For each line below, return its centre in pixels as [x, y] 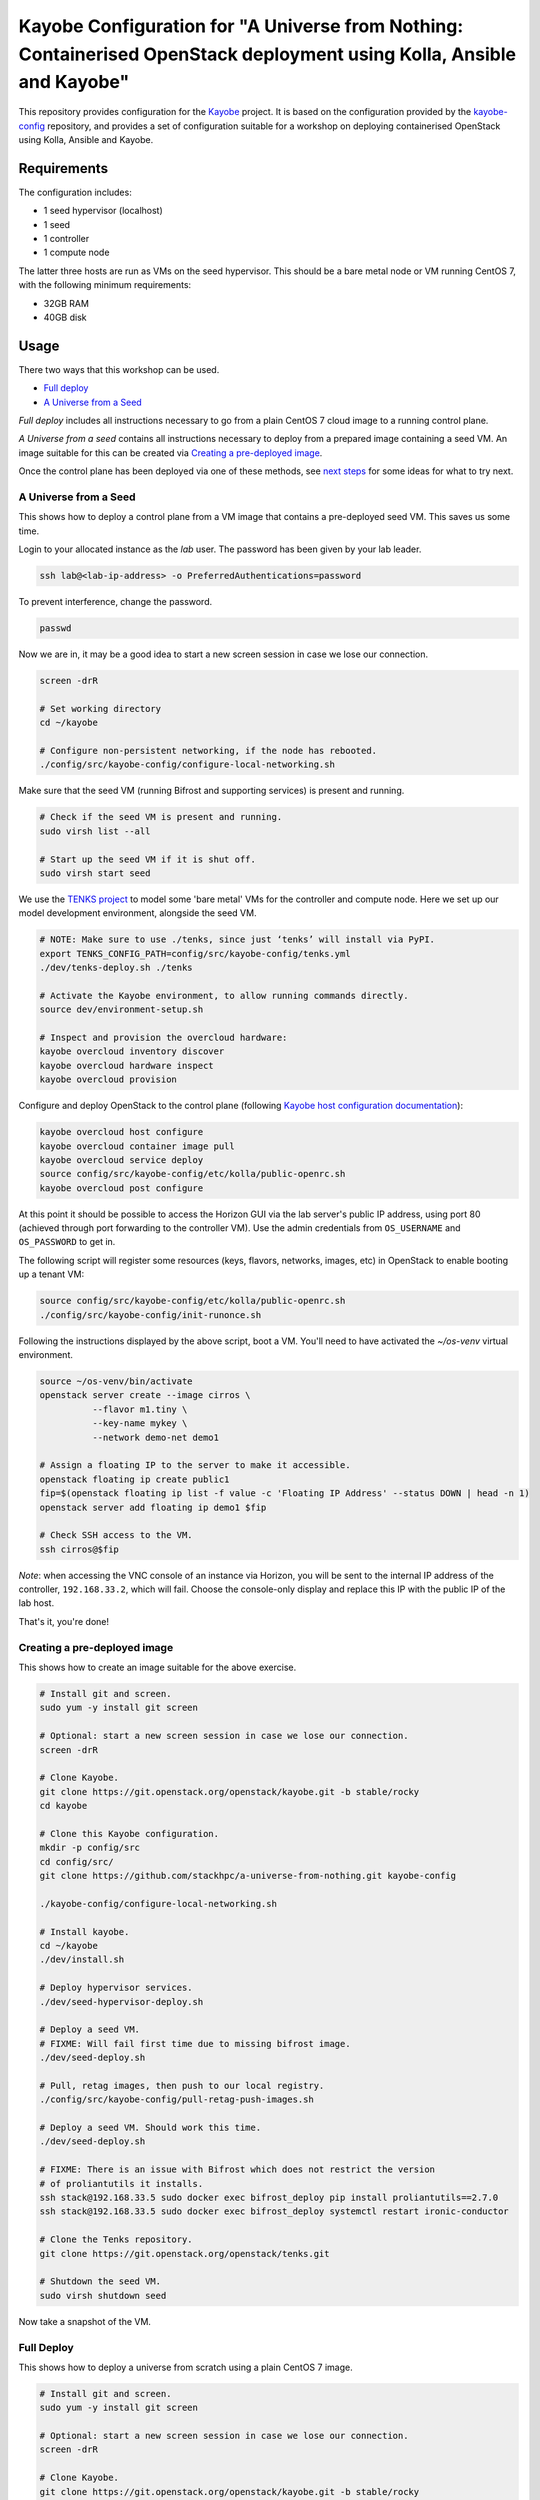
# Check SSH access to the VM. [116, 1535]
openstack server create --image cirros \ [145, 1395]
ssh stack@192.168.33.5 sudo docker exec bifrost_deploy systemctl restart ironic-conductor [274, 2211]
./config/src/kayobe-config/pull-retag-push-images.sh [176, 2099]
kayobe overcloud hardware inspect [126, 1065]
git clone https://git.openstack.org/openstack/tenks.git [184, 2253]
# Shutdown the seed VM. [100, 2281]
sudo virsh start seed [95, 873]
